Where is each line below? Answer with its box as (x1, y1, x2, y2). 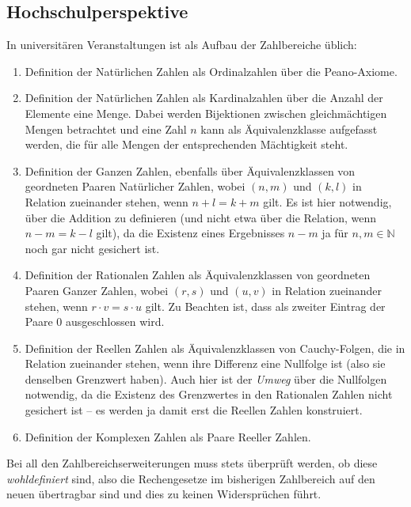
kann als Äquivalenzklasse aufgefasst (200, 120, 378, 137)
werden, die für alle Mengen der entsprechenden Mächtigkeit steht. (25, 136, 348, 153)
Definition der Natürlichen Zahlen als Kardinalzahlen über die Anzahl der (25, 89, 383, 106)
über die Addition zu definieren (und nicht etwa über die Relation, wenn (25, 209, 377, 225)
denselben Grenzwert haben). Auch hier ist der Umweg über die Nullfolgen (25, 370, 387, 387)
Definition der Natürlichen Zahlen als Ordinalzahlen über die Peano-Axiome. (25, 62, 398, 79)
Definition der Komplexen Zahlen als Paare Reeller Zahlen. (25, 428, 311, 445)
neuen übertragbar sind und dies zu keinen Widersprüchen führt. (6, 486, 322, 502)
